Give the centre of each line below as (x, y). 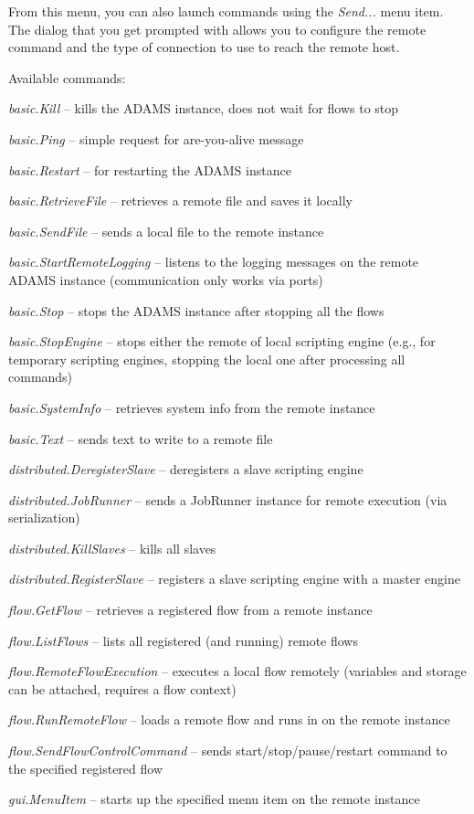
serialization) (44, 518)
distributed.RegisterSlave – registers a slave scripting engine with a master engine (234, 579)
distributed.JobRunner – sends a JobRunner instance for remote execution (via (228, 499)
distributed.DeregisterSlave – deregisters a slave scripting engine (186, 469)
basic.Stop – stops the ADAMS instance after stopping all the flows (196, 310)
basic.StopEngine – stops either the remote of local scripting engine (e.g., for (222, 341)
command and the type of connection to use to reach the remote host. (204, 47)
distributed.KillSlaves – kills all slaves (112, 548)
